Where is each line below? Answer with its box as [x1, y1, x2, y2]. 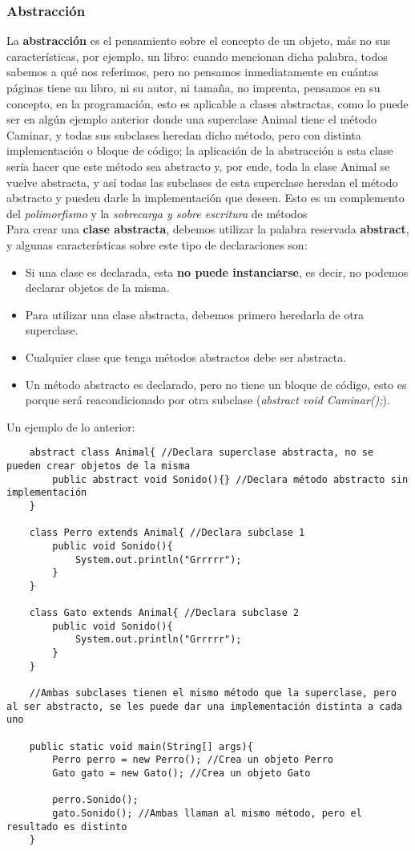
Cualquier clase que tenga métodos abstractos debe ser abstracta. [25, 348, 347, 365]
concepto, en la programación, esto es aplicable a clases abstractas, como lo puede [6, 95, 409, 111]
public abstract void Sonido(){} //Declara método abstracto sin [52, 473, 409, 485]
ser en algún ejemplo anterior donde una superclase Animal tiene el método [6, 111, 377, 128]
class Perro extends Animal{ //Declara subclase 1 [29, 527, 305, 539]
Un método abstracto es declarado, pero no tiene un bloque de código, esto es [25, 375, 407, 392]
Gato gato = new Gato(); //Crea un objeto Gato [52, 768, 311, 780]
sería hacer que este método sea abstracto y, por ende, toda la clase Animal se [6, 157, 390, 174]
